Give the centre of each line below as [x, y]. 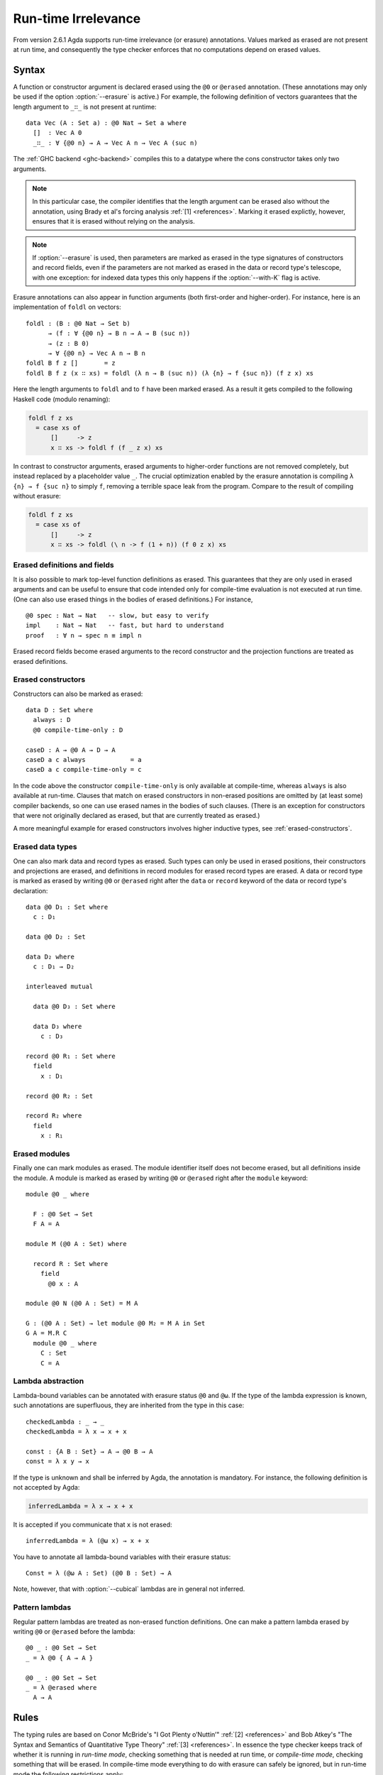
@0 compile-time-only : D [78, 730]
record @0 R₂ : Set [60, 1096]
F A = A [46, 1224]
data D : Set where [60, 710]
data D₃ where [57, 1026]
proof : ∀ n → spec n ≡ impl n [84, 635]
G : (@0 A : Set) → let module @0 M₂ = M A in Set [116, 1323]
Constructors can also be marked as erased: [78, 694]
